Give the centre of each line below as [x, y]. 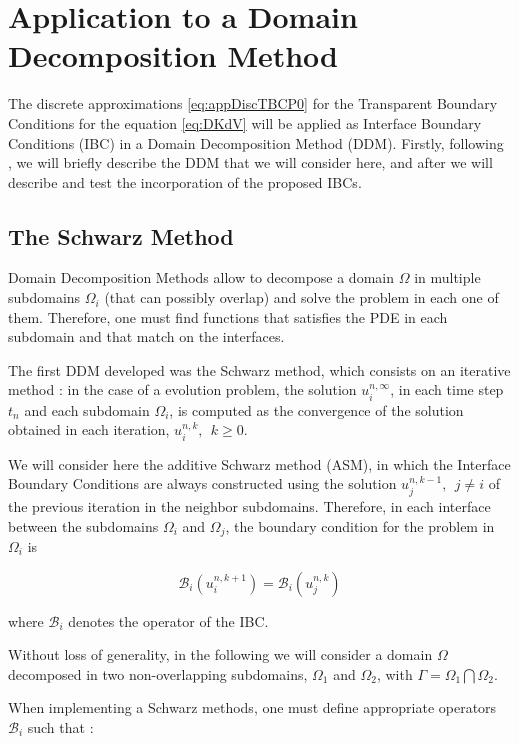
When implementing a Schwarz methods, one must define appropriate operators [252, 707]
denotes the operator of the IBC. [168, 620]
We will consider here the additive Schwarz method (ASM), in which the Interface [259, 463]
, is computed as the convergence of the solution [316, 409]
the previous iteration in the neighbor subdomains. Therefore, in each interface [249, 505]
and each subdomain [87, 409]
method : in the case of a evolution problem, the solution [182, 389]
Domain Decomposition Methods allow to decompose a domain [201, 277]
